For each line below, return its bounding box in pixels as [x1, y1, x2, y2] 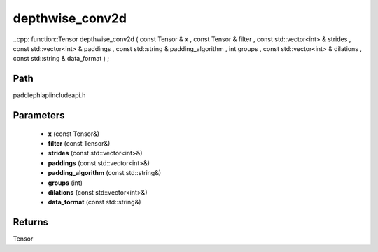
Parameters [13, 109, 65, 122]
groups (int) [48, 178, 83, 187]
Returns [13, 216, 49, 228]
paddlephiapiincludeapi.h [13, 91, 86, 99]
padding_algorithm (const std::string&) [48, 169, 162, 177]
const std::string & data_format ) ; [13, 55, 110, 63]
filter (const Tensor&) [48, 139, 111, 148]
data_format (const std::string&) [48, 198, 141, 206]
